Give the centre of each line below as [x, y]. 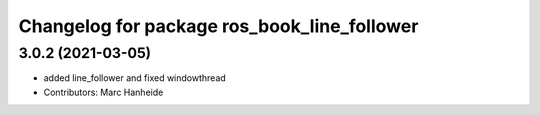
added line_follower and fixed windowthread [135, 78]
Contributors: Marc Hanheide [103, 92]
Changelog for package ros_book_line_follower [218, 26]
